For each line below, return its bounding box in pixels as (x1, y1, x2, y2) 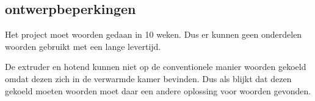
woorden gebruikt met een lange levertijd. (5, 40, 161, 52)
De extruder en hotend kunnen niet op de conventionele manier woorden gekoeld (5, 60, 306, 73)
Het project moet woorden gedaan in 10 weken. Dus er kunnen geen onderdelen (5, 28, 302, 41)
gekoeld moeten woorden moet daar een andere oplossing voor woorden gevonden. (5, 84, 311, 97)
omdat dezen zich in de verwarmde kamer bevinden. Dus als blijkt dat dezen (5, 72, 292, 85)
